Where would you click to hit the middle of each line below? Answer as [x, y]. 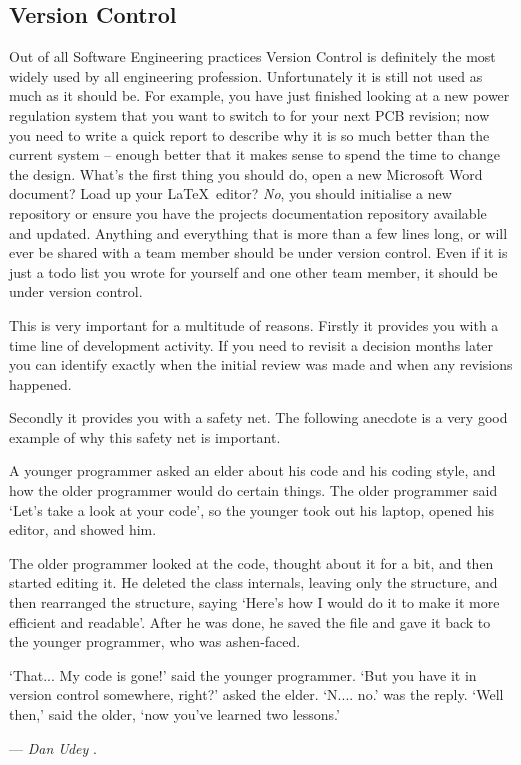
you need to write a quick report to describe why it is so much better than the [249, 134]
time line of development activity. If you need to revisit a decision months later [251, 344]
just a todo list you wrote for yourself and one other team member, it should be [253, 271]
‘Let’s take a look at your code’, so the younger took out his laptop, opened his [252, 509]
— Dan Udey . [53, 747]
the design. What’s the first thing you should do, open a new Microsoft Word [246, 173]
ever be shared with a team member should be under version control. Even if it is [258, 252]
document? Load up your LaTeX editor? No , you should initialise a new [230, 193]
